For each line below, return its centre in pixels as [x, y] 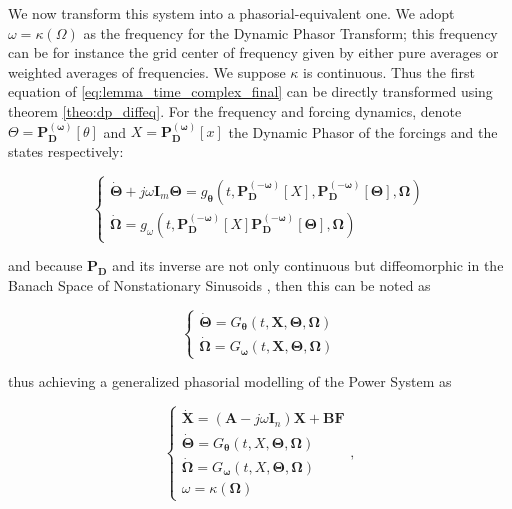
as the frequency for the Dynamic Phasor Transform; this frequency [290, 32]
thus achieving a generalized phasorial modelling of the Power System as [230, 381]
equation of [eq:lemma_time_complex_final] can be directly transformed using [250, 91]
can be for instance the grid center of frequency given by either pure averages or [253, 52]
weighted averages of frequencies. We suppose [147, 71]
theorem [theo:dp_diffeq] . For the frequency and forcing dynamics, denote [235, 110]
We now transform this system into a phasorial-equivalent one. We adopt [231, 13]
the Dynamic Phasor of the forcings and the [363, 131]
